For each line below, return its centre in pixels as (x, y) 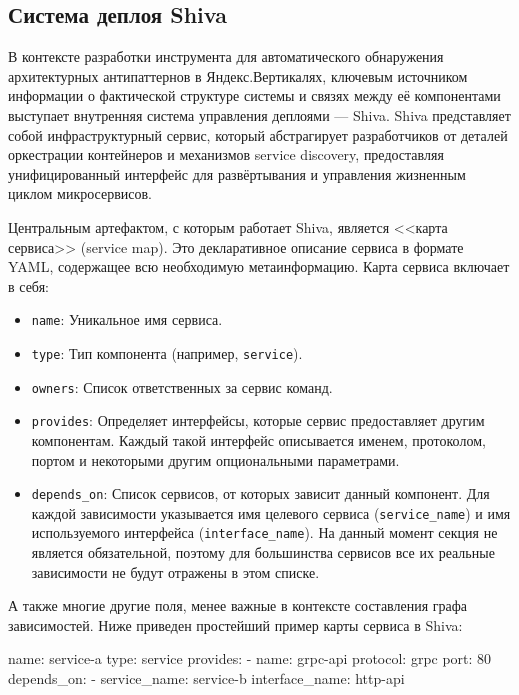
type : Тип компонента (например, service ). (167, 352)
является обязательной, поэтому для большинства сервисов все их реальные (263, 552)
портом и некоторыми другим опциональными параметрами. (215, 459)
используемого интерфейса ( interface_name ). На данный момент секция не (264, 532)
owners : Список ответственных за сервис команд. (182, 386)
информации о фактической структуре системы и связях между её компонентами (254, 95)
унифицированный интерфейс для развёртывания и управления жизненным (237, 173)
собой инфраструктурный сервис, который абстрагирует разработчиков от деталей (258, 134)
